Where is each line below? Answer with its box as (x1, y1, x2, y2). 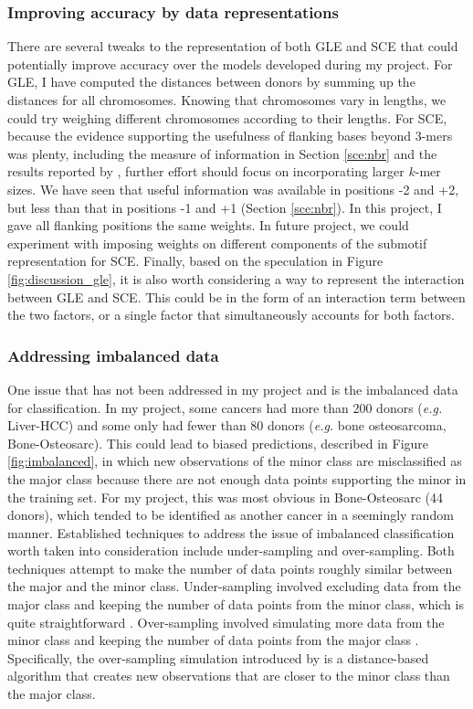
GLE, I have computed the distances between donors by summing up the (7, 72, 415, 91)
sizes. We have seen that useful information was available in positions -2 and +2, (7, 179, 459, 198)
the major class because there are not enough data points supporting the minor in (7, 469, 467, 488)
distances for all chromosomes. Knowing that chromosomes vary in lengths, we (7, 90, 447, 109)
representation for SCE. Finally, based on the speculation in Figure (7, 251, 384, 270)
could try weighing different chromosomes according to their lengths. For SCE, (7, 108, 447, 127)
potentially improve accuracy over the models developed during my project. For (7, 54, 453, 73)
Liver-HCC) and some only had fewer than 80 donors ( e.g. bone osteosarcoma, (7, 416, 447, 435)
